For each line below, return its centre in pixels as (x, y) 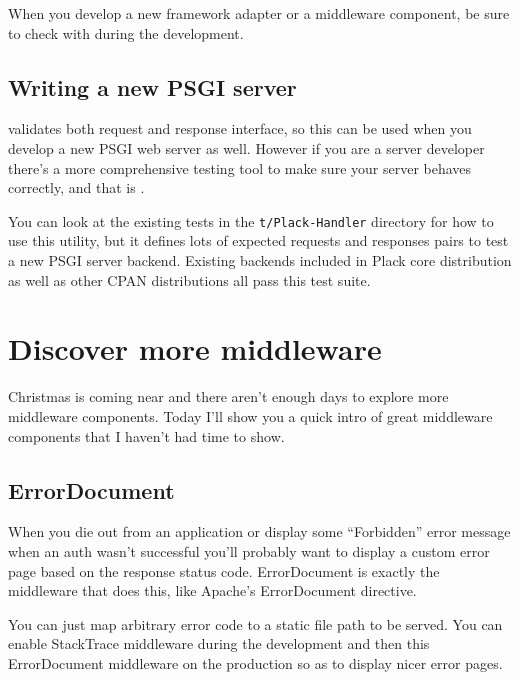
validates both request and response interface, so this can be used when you (240, 128)
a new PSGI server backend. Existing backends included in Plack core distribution (260, 260)
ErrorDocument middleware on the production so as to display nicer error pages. (255, 662)
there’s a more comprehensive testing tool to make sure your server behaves (240, 167)
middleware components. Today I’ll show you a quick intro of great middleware (250, 415)
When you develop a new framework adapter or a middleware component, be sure (259, 13)
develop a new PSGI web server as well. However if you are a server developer (246, 147)
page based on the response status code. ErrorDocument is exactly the (224, 570)
